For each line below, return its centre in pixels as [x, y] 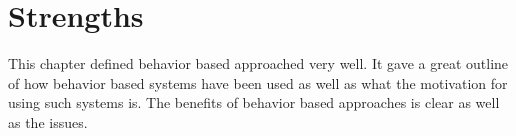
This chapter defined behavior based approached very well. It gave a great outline [258, 63]
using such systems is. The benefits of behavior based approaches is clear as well [254, 102]
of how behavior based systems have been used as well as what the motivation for [258, 82]
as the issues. [48, 121]
